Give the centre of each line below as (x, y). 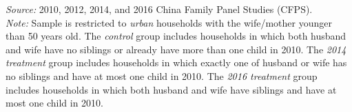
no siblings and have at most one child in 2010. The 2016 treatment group (162, 75)
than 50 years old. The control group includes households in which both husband (176, 36)
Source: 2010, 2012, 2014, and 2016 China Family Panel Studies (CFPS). (159, 9)
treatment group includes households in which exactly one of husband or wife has (176, 62)
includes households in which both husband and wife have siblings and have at (171, 89)
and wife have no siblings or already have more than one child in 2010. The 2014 (176, 49)
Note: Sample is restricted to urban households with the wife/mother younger (169, 22)
